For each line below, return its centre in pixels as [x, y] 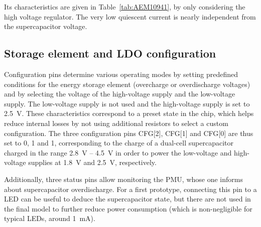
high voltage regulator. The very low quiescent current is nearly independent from [130, 16]
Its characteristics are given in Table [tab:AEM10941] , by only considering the [125, 6]
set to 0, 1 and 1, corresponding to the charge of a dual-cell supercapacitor [119, 143]
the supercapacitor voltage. [46, 26]
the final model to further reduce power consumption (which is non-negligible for [128, 208]
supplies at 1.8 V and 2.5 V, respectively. [92, 162]
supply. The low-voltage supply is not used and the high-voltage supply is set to [127, 103]
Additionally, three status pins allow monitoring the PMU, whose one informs [123, 179]
